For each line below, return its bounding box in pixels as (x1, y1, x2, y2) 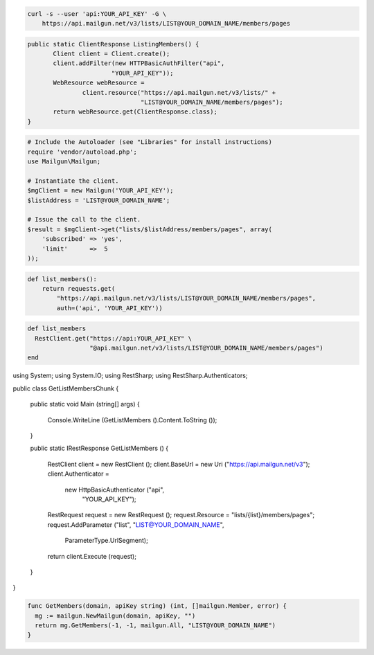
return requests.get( (42, 285, 116, 292)
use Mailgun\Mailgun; (27, 158, 101, 165)
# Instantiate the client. (27, 177, 119, 185)
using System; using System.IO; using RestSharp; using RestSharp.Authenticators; (12, 371, 248, 380)
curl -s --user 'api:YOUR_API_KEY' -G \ (27, 10, 166, 17)
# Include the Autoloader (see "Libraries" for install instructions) (27, 138, 273, 146)
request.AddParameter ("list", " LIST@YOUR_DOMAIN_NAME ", (47, 520, 224, 529)
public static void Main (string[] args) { (30, 400, 140, 409)
